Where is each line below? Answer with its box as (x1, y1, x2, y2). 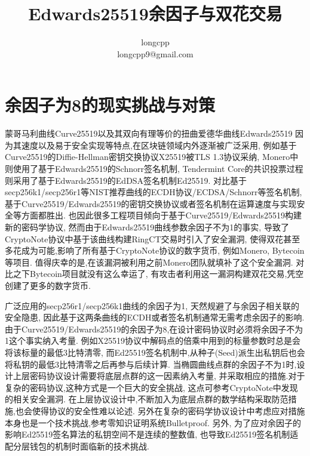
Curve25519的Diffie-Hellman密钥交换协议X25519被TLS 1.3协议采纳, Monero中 (5, 150, 299, 163)
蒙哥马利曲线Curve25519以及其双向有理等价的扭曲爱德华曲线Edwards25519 (5, 127, 293, 140)
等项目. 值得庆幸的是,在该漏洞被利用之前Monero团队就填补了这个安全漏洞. (5, 255, 293, 268)
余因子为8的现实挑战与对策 (5, 93, 216, 117)
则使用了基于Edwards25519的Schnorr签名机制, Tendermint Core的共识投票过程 (5, 162, 303, 175)
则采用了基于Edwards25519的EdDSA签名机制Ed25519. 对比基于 (5, 174, 247, 186)
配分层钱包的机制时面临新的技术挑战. (5, 439, 149, 452)
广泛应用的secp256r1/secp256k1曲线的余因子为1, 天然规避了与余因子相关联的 (5, 299, 299, 312)
